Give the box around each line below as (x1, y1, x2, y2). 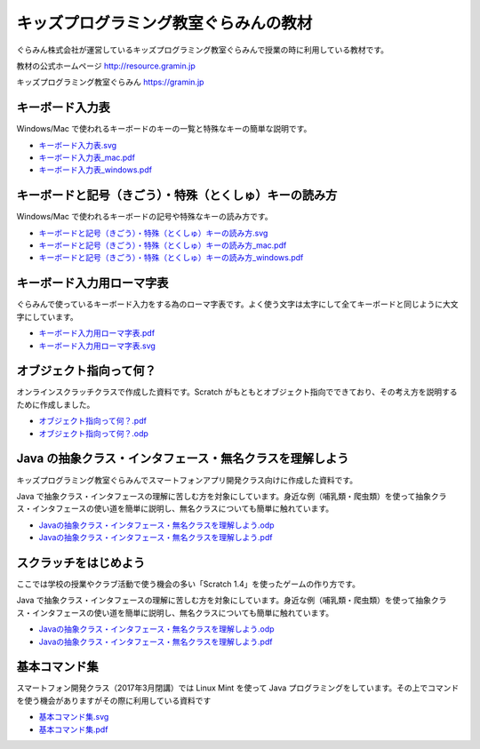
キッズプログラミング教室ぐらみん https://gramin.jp (16, 76, 204, 88)
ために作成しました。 (16, 399, 95, 410)
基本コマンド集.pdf (38, 724, 108, 735)
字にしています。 (16, 311, 79, 322)
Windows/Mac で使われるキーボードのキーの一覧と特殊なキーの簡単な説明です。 (16, 124, 312, 134)
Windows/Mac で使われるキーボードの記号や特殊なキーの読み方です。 (16, 211, 273, 222)
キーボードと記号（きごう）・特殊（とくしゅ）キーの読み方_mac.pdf (38, 240, 287, 251)
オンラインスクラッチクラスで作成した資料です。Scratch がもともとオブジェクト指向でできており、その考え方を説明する (16, 386, 458, 397)
